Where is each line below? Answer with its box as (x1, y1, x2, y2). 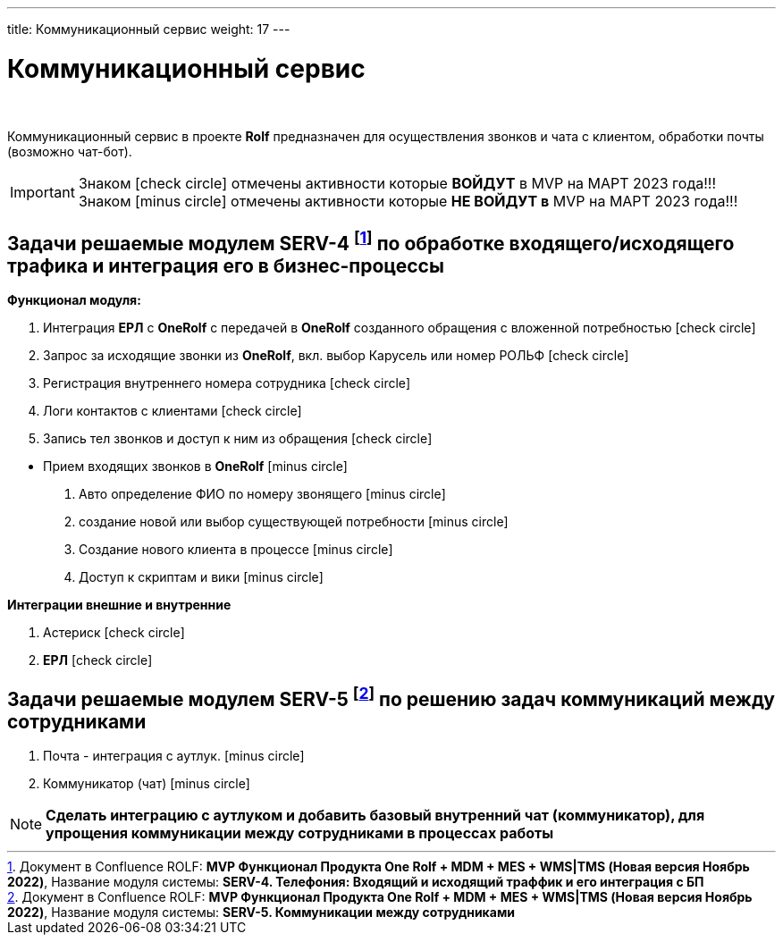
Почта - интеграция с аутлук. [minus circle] (43, 748, 305, 764)
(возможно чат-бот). (7, 143, 132, 159)
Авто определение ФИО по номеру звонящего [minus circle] (79, 486, 446, 502)
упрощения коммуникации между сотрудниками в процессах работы (46, 824, 554, 843)
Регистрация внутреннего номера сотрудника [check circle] (43, 375, 411, 391)
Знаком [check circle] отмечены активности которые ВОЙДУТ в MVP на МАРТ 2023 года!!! (78, 173, 716, 192)
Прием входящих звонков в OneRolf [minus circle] (43, 458, 348, 475)
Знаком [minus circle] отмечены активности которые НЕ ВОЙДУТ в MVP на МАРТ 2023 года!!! (78, 191, 738, 210)
